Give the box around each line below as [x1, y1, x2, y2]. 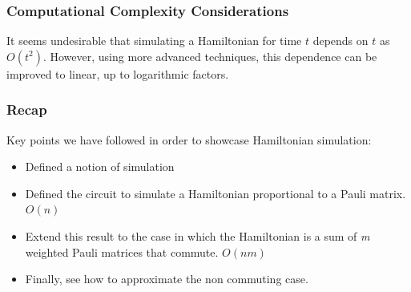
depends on [312, 32, 369, 49]
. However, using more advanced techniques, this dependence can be [42, 47, 377, 64]
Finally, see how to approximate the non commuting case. [25, 270, 308, 287]
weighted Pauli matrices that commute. [25, 243, 219, 260]
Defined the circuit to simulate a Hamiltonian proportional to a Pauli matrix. [25, 185, 406, 201]
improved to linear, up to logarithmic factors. [6, 65, 229, 82]
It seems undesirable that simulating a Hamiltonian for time [6, 32, 302, 49]
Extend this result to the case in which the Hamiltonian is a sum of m [25, 228, 370, 244]
